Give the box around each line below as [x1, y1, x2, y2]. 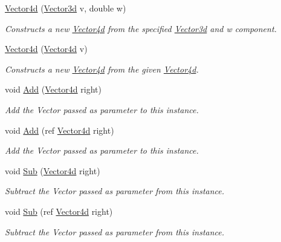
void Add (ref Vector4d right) [5, 123, 114, 136]
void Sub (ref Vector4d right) [5, 204, 113, 217]
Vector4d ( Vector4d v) [5, 42, 88, 55]
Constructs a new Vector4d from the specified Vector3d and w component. [5, 22, 277, 34]
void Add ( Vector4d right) [5, 83, 102, 96]
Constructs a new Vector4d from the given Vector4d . [5, 62, 199, 75]
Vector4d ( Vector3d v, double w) [5, 2, 126, 14]
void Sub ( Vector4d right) [5, 164, 100, 177]
